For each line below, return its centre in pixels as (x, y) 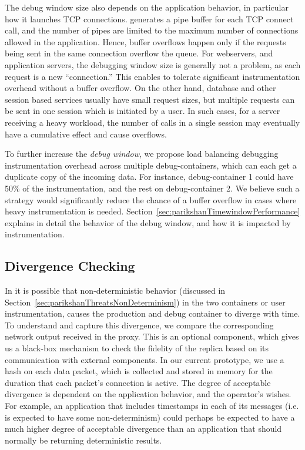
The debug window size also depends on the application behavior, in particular (147, 7)
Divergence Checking (70, 266)
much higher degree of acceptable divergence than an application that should (143, 429)
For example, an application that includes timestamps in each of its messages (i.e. (152, 406)
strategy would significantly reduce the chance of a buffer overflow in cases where (151, 199)
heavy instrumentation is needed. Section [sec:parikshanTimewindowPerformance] (152, 211)
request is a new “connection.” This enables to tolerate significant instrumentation (152, 76)
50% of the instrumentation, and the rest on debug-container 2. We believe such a (152, 188)
